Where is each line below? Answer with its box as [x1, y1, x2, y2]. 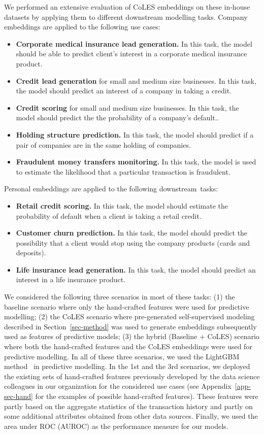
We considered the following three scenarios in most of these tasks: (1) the [4, 291, 235, 302]
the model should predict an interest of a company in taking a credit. [16, 85, 232, 96]
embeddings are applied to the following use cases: [4, 21, 160, 32]
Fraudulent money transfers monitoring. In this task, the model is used [16, 156, 256, 167]
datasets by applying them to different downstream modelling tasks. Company [4, 11, 248, 22]
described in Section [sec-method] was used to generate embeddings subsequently [4, 321, 257, 331]
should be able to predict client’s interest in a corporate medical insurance [16, 48, 247, 59]
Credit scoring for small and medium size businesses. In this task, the [16, 102, 239, 113]
